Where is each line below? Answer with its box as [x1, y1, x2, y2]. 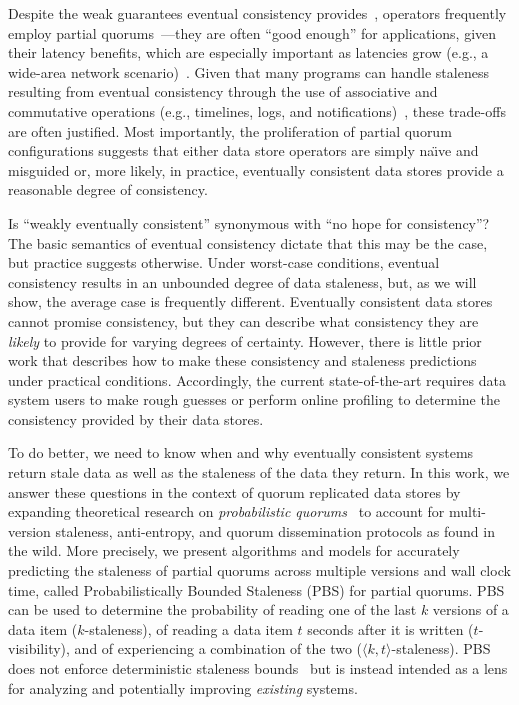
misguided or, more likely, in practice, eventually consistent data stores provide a [8, 159, 504, 180]
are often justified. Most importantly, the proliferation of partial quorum [8, 120, 452, 141]
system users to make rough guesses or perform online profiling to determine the [8, 389, 500, 410]
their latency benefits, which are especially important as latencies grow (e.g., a [8, 42, 489, 63]
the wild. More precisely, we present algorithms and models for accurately [8, 540, 460, 561]
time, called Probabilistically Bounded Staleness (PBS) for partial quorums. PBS [8, 579, 505, 600]
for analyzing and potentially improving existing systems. [8, 677, 358, 698]
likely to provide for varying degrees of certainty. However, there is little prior [8, 330, 482, 351]
